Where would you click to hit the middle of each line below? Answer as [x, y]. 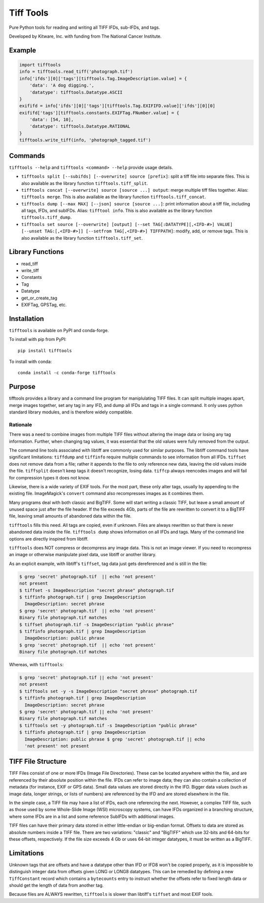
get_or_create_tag [39, 298]
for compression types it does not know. [50, 477]
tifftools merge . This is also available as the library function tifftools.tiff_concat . [114, 197]
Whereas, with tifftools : [36, 665]
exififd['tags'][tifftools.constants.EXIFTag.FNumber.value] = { [99, 113]
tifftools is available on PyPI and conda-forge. [59, 330]
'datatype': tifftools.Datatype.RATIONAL [80, 126]
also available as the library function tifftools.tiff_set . [82, 238]
